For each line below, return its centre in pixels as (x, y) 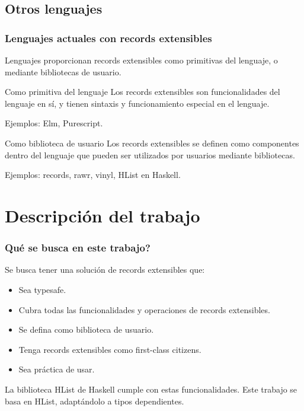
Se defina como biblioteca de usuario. (86, 329)
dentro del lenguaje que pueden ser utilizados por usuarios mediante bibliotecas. (150, 154)
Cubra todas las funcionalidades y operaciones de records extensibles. (144, 309)
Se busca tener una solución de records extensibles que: (105, 270)
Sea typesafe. (42, 289)
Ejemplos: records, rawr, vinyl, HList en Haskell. (93, 175)
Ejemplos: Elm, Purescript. (54, 123)
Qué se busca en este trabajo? (78, 248)
